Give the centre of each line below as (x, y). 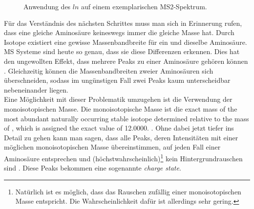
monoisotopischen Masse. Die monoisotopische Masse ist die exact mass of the (121, 108)
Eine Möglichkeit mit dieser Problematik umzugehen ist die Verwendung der (118, 99)
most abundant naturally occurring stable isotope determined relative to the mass (127, 118)
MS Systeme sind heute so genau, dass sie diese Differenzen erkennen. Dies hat (122, 51)
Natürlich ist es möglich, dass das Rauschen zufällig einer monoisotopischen (128, 191)
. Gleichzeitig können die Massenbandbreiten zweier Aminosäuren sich (109, 70)
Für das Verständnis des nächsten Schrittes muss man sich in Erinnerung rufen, (123, 23)
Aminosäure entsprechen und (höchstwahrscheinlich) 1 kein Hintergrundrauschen (123, 157)
